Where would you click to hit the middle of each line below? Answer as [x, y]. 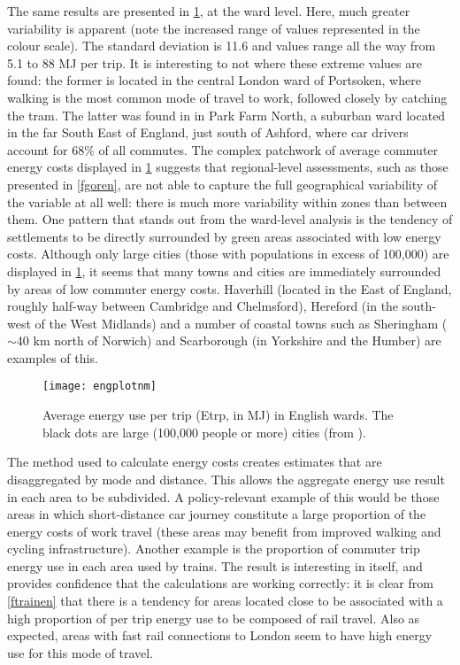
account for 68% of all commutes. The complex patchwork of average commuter [223, 149]
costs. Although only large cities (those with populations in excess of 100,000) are [228, 254]
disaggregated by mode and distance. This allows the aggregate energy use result [226, 479]
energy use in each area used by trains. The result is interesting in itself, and [215, 565]
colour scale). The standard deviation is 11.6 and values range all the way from [222, 46]
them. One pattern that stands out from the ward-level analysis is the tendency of [230, 219]
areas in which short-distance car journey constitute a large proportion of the [217, 514]
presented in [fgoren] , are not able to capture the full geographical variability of [222, 184]
